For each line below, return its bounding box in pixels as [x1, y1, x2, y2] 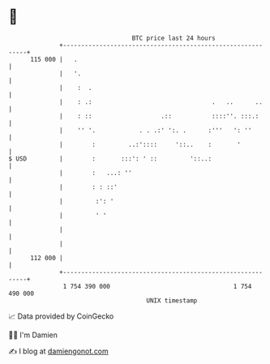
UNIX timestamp [146, 296, 198, 305]
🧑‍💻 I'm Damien [8, 330, 58, 340]
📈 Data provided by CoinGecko [8, 311, 114, 321]
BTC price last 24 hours [131, 34, 216, 42]
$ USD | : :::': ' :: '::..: [8, 154, 212, 163]
